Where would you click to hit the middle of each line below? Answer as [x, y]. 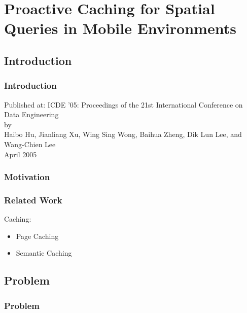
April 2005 [21, 154]
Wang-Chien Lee [30, 144]
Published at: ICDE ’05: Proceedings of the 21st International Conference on [123, 104]
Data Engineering [31, 114]
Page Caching [37, 236]
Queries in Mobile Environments [120, 28]
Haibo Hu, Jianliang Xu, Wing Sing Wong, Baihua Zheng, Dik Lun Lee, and [123, 134]
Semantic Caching [44, 253]
